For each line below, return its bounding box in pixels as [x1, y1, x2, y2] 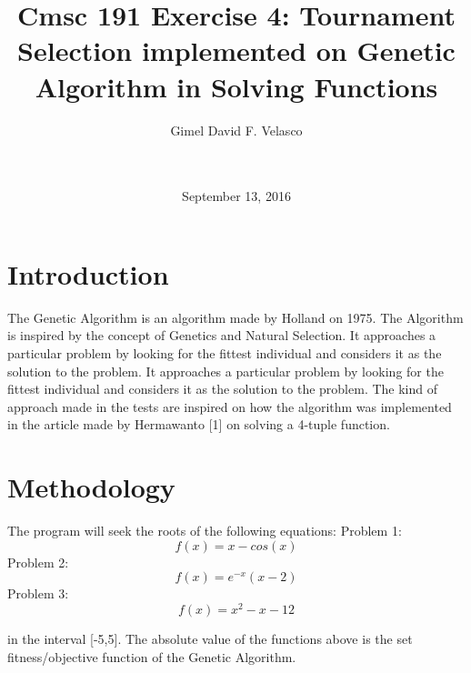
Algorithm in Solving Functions [35, 67, 438, 105]
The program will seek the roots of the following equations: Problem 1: [7, 521, 402, 540]
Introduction [7, 255, 169, 292]
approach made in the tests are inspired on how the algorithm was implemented [7, 397, 452, 416]
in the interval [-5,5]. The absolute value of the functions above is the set [7, 628, 413, 648]
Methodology [7, 468, 175, 506]
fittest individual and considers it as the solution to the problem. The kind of [7, 379, 438, 398]
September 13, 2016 [182, 186, 291, 206]
